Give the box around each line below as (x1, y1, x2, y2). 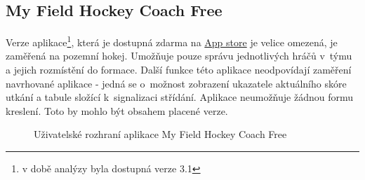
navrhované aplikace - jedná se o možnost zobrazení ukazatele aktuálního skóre (6, 76, 347, 90)
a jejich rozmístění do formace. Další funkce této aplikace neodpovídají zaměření (6, 62, 352, 77)
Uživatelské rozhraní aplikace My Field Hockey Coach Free (34, 127, 287, 141)
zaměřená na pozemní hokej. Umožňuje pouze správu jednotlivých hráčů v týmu (6, 48, 352, 63)
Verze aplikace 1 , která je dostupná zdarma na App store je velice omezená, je (6, 33, 338, 49)
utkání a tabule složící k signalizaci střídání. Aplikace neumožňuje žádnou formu (6, 90, 354, 104)
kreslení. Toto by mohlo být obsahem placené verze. (6, 103, 228, 118)
